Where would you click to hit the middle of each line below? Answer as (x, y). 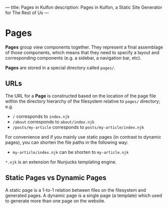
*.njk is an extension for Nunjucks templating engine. (61, 162)
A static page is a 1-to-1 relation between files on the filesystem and (76, 190)
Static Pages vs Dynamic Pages (56, 178)
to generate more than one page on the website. (55, 201)
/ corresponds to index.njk (41, 116)
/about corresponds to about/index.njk (53, 121)
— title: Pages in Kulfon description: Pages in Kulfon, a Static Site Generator (84, 7)
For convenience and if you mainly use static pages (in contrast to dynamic (83, 137)
